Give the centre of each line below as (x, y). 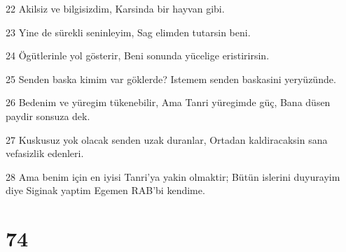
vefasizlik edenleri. (45, 153)
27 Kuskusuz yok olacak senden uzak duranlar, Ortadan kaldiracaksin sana (167, 139)
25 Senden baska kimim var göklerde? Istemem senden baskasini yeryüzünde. (171, 79)
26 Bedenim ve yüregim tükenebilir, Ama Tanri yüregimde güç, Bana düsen (168, 102)
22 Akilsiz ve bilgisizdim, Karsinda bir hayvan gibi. (115, 8)
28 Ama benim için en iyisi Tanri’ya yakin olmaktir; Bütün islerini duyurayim (173, 176)
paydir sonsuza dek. (48, 116)
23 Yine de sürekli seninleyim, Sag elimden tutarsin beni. (128, 32)
